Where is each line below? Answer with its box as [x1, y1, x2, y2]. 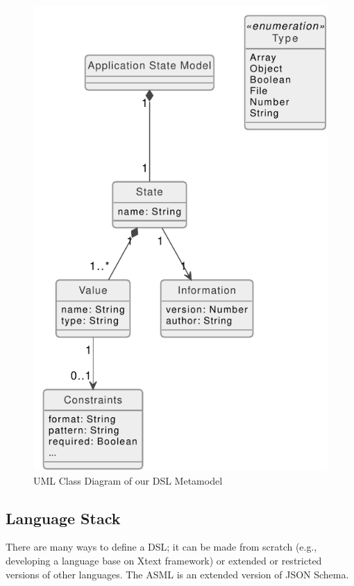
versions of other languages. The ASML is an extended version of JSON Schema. [6, 567, 349, 581]
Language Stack [6, 507, 121, 528]
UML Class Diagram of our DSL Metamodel [33, 473, 223, 487]
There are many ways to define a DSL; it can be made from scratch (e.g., [6, 539, 317, 554]
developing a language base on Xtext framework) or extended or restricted [6, 553, 322, 568]
